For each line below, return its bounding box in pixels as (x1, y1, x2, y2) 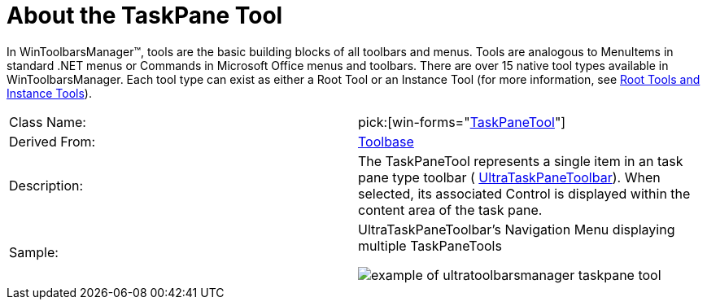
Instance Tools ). (7, 85, 92, 100)
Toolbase (358, 133, 414, 150)
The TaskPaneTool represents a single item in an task (358, 152, 683, 169)
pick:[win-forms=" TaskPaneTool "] (358, 113, 566, 130)
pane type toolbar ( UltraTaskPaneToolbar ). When (358, 168, 661, 186)
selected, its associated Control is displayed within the (358, 185, 691, 202)
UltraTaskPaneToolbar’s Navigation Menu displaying (358, 221, 675, 238)
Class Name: (9, 113, 86, 130)
